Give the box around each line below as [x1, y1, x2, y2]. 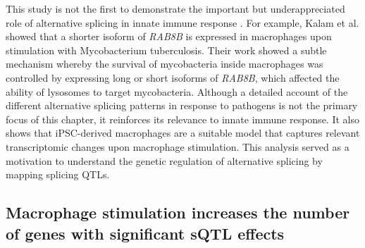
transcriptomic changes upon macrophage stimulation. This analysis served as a [6, 139, 349, 154]
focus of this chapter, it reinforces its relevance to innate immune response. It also [6, 111, 359, 126]
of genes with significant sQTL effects [6, 222, 285, 244]
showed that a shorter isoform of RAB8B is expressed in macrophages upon [6, 29, 332, 44]
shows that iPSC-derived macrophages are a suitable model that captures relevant [6, 125, 360, 140]
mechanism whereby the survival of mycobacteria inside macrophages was [6, 56, 323, 71]
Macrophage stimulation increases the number [6, 201, 350, 223]
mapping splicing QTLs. [6, 167, 110, 182]
